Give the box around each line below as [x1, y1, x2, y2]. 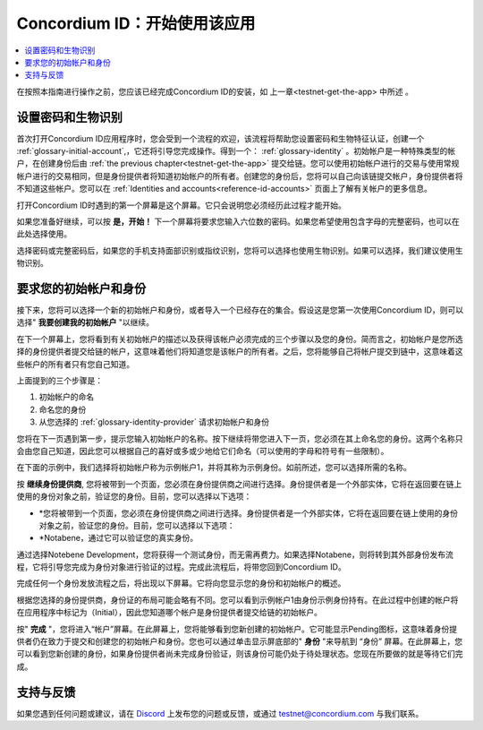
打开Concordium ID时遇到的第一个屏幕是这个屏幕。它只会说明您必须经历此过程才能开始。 [16, 200, 346, 210]
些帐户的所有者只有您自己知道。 [16, 358, 134, 369]
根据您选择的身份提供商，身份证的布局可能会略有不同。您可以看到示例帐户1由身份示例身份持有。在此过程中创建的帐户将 [16, 594, 459, 605]
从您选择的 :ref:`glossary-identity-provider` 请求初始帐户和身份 [38, 417, 270, 427]
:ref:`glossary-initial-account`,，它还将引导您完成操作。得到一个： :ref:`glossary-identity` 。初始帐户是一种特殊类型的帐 [16, 146, 456, 157]
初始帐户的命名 [38, 391, 94, 402]
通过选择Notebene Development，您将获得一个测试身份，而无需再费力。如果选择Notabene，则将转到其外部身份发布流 [16, 549, 453, 560]
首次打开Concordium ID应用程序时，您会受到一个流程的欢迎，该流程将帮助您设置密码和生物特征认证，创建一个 [16, 133, 425, 143]
